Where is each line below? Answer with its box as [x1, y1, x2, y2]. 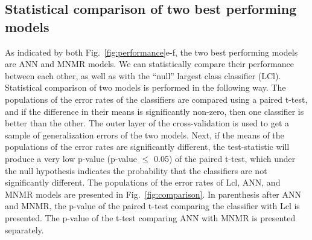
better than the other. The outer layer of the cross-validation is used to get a [5, 117, 290, 129]
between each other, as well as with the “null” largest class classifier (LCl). [5, 69, 281, 82]
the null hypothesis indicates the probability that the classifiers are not [5, 164, 267, 177]
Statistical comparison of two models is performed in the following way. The [5, 81, 286, 94]
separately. [5, 223, 44, 236]
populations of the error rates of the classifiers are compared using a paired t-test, [5, 92, 308, 105]
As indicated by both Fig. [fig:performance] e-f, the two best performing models [5, 45, 298, 58]
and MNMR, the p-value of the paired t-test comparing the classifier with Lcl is [5, 199, 300, 212]
